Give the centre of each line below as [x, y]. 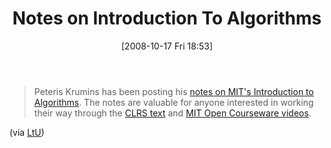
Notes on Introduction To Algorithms [167, 18]
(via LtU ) [27, 132]
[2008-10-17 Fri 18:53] [167, 46]
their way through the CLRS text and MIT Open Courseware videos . [172, 113]
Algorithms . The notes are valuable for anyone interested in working [173, 102]
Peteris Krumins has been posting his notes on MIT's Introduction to [173, 91]
